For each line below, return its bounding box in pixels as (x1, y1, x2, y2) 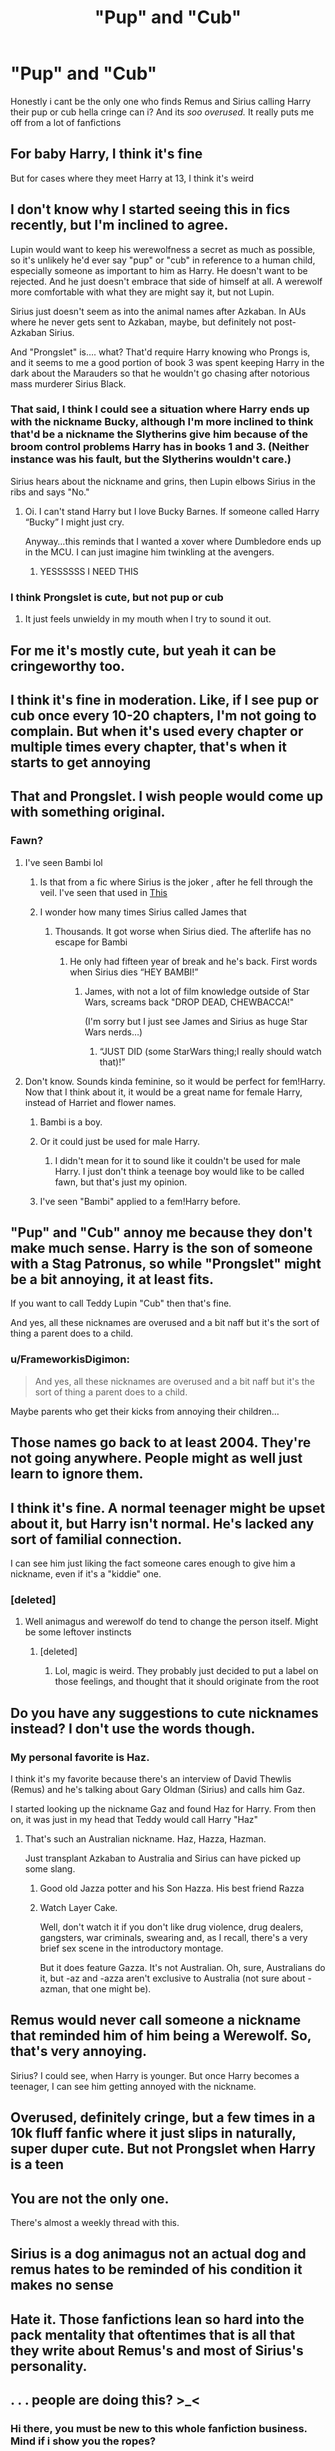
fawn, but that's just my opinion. (54, 1176, 188, 1188)
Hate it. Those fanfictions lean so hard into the (10, 2311, 305, 2328)
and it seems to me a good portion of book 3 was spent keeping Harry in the (10, 356, 325, 368)
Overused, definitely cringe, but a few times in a (10, 2109, 316, 2126)
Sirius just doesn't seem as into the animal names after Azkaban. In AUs (10, 305, 307, 317)
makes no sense (10, 2277, 114, 2294)
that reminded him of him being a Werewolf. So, (10, 2027, 312, 2045)
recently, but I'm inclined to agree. (10, 217, 229, 234)
